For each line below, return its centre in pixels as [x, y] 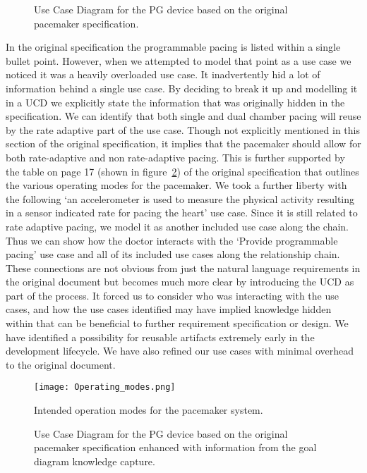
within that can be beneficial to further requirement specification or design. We [177, 323]
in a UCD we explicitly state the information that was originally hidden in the [175, 102]
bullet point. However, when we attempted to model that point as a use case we [179, 60]
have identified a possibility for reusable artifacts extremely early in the [160, 337]
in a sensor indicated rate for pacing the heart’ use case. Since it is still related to [182, 213]
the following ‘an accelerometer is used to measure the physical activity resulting [180, 198]
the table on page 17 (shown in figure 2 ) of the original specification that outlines [182, 171]
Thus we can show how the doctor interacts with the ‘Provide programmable [172, 240]
